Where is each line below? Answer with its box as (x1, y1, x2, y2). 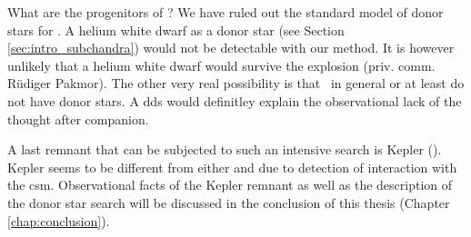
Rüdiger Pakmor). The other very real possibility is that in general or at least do (7, 74, 465, 93)
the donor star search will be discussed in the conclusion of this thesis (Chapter (7, 193, 450, 212)
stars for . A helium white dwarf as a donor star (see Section (7, 20, 345, 39)
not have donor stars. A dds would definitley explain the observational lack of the (7, 91, 462, 110)
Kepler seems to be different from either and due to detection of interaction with (7, 157, 457, 176)
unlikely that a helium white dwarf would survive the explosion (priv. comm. (7, 55, 436, 74)
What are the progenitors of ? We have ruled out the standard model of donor (7, 3, 444, 21)
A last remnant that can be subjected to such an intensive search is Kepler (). (7, 140, 442, 159)
